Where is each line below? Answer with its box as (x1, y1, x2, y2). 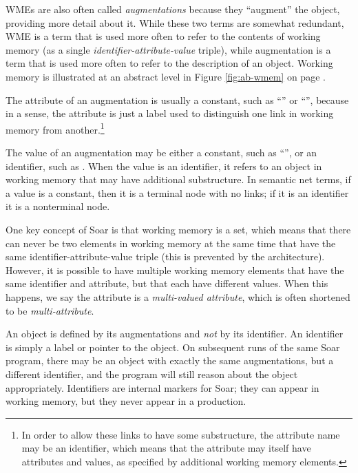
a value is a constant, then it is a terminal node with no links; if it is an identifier (6, 185, 349, 200)
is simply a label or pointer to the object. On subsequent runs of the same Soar (6, 339, 340, 354)
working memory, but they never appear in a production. (6, 394, 246, 408)
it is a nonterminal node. (6, 199, 110, 213)
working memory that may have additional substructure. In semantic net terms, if (6, 172, 351, 187)
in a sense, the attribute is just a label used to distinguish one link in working (6, 106, 334, 120)
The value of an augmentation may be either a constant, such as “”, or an (6, 145, 317, 159)
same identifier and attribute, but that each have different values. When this (6, 276, 328, 291)
